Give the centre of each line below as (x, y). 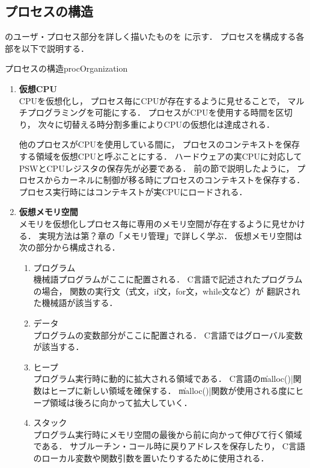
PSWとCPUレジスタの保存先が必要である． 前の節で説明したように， (157, 168)
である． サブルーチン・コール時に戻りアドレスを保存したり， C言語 (169, 446)
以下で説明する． (55, 48)
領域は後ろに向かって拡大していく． (121, 402)
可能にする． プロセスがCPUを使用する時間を (185, 112)
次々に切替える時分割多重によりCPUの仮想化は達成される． (156, 124)
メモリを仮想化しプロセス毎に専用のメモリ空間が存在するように (145, 223)
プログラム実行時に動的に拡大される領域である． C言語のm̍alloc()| (163, 379)
